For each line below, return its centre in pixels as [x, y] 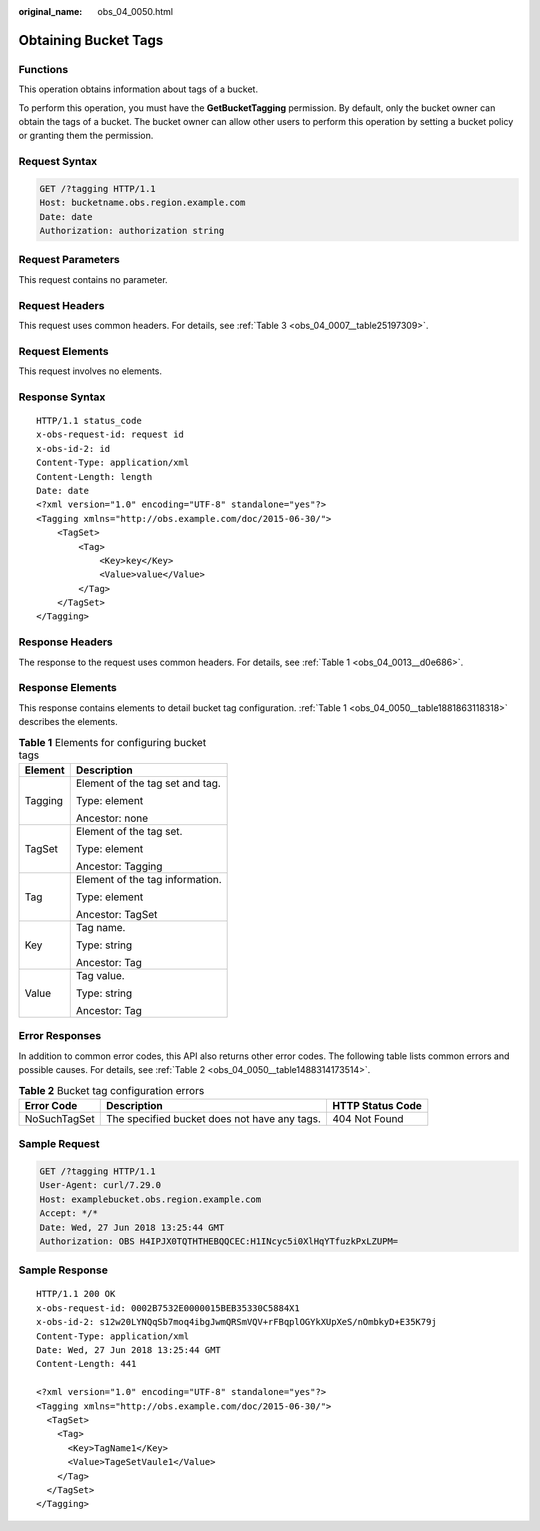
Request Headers [61, 305]
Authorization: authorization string [132, 231]
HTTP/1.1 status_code [89, 421]
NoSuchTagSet [59, 1118]
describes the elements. [68, 722]
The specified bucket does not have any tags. [213, 1118]
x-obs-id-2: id [73, 448]
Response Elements [67, 688]
